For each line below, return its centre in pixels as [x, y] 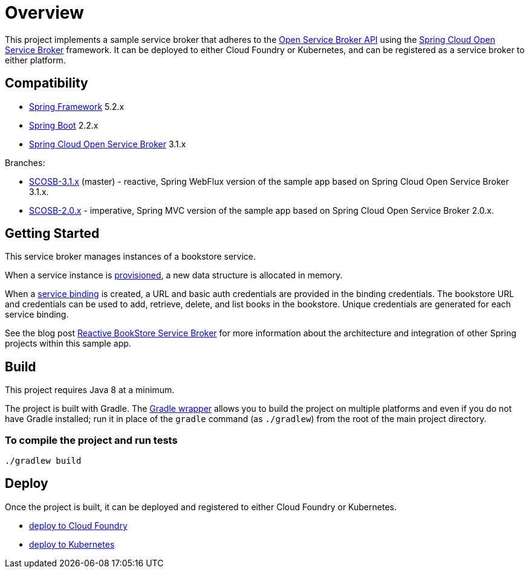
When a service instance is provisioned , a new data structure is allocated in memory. [174, 275]
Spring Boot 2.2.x [64, 125]
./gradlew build [43, 461]
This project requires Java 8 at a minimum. [90, 390]
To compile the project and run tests [91, 440]
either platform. [35, 60]
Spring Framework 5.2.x [77, 106]
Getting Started [52, 234]
